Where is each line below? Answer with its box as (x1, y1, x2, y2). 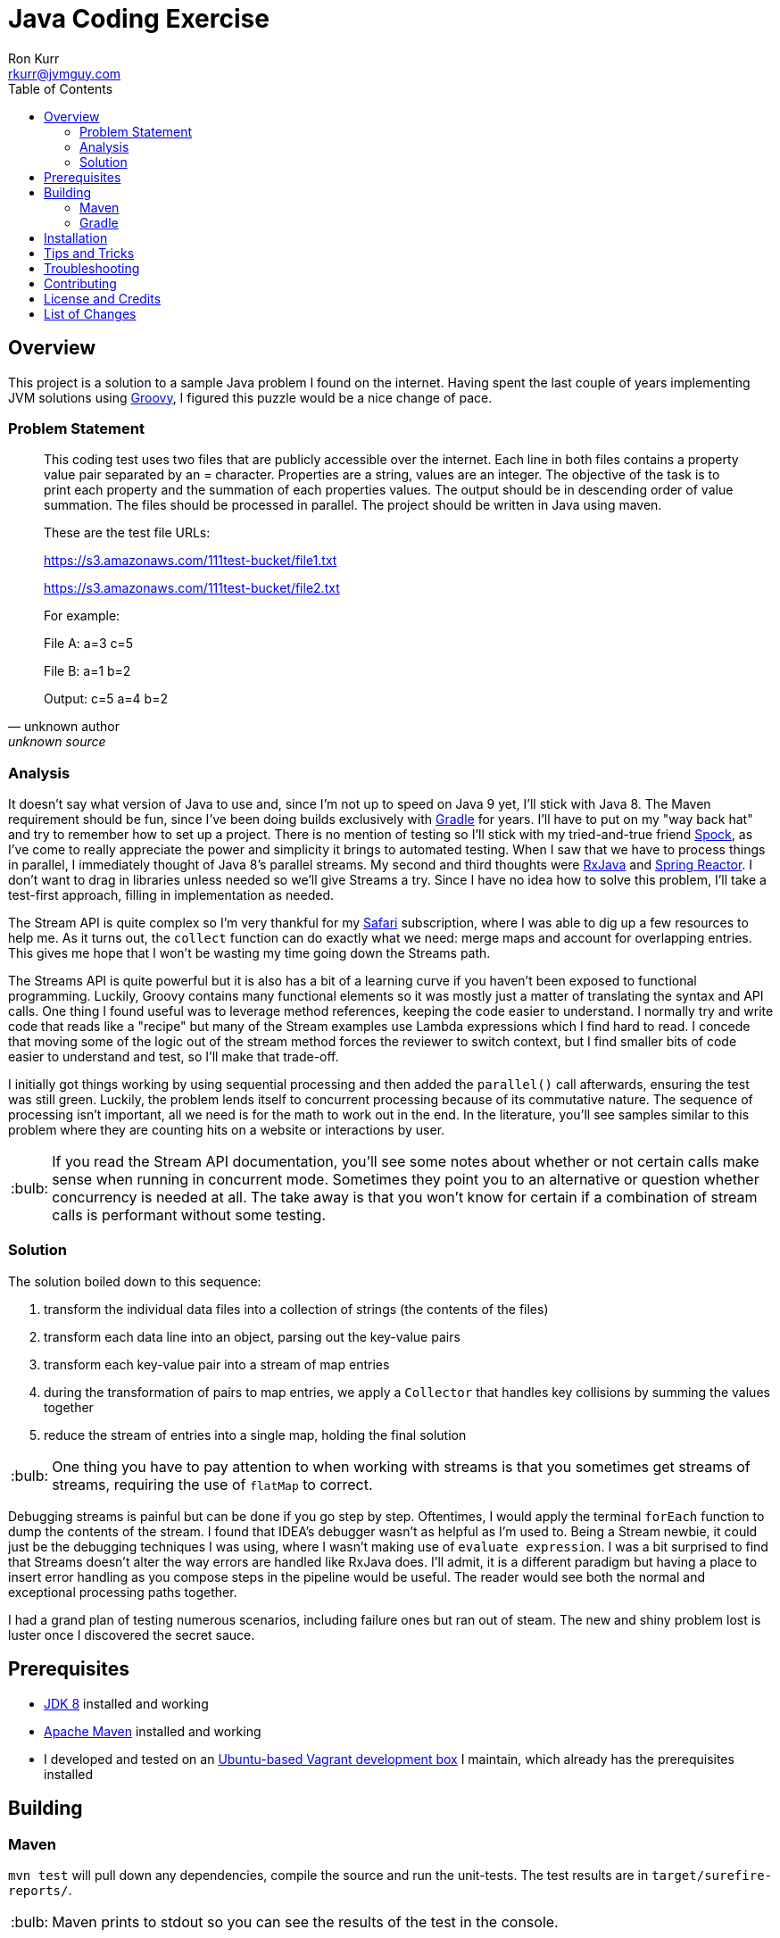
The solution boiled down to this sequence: (8, 1273, 261, 1289)
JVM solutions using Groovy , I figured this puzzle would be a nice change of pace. (8, 389, 493, 405)
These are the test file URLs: (44, 525, 211, 541)
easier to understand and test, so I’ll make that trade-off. (8, 1049, 339, 1065)
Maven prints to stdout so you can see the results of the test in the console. (52, 1912, 559, 1931)
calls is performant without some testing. (52, 1206, 327, 1225)
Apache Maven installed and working (44, 1723, 261, 1739)
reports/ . (8, 1882, 72, 1898)
